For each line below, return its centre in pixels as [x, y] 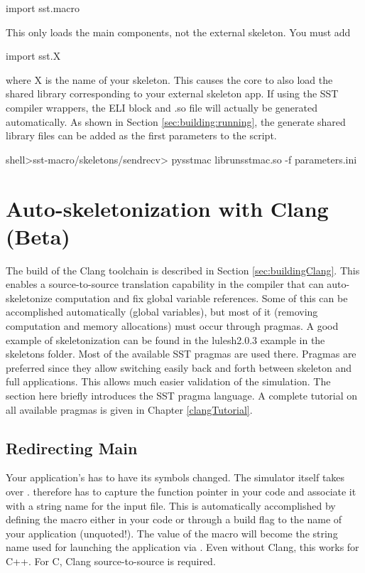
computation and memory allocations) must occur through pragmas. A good [172, 326]
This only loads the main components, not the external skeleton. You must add [178, 32]
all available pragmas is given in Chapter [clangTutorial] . [129, 409]
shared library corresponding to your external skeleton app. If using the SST [172, 93]
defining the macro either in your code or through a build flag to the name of [174, 519]
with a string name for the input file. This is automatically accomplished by [171, 505]
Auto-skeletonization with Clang [167, 208]
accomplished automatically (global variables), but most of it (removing [162, 312]
